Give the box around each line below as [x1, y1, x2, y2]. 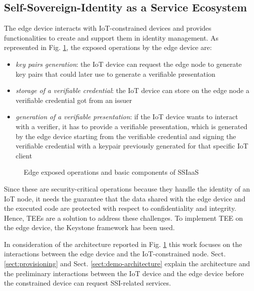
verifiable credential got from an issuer [15, 95, 132, 105]
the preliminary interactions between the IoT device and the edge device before [4, 268, 244, 278]
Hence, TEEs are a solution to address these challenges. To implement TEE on [4, 212, 243, 223]
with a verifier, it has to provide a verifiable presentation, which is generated [15, 121, 248, 131]
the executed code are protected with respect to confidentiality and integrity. [4, 203, 237, 213]
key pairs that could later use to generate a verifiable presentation [15, 68, 215, 79]
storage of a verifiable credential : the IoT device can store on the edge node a [15, 85, 250, 96]
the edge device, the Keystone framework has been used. [4, 222, 175, 233]
